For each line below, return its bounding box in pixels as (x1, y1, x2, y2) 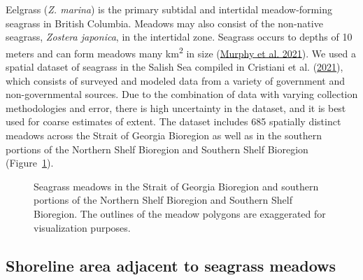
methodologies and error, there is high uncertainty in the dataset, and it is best (6, 100, 346, 115)
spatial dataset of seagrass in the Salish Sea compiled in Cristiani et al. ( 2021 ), (6, 59, 343, 74)
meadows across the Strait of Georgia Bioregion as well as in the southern (6, 128, 322, 142)
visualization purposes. (34, 220, 131, 234)
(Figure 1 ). (6, 155, 54, 170)
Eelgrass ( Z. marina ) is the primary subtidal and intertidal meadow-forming (6, 2, 332, 16)
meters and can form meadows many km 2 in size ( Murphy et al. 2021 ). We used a (6, 43, 356, 60)
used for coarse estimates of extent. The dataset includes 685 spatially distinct (6, 114, 341, 129)
